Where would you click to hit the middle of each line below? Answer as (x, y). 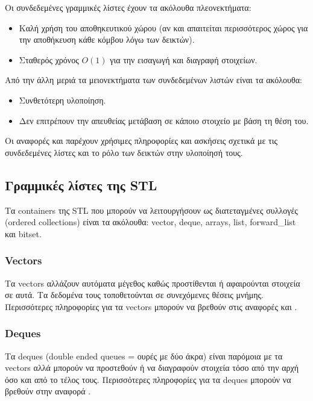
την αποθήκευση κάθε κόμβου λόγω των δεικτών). (107, 39)
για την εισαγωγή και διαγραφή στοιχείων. (184, 59)
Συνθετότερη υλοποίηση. (62, 100)
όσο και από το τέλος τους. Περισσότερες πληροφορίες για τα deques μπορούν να (148, 379)
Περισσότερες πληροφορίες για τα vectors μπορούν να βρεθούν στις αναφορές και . (151, 306)
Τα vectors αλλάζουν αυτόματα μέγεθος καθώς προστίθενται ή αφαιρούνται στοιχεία (153, 283)
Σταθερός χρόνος (49, 59)
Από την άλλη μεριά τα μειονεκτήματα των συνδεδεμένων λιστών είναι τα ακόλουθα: (153, 80)
